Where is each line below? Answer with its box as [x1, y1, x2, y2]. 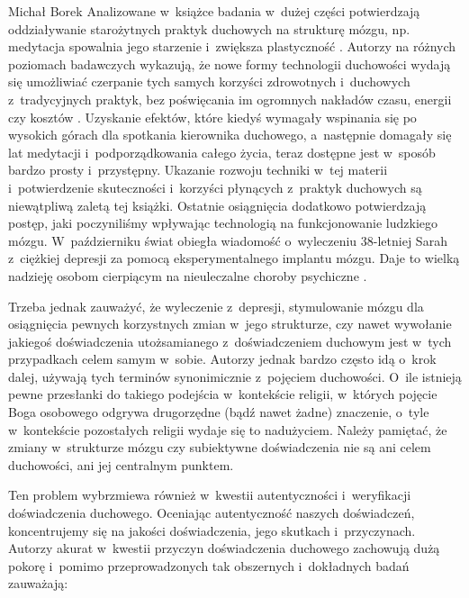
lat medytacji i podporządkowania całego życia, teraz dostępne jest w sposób [8, 142, 436, 161]
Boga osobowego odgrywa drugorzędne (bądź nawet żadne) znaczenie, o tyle [8, 403, 429, 421]
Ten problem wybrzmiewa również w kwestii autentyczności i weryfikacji [8, 485, 411, 504]
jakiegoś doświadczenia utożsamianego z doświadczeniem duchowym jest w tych [8, 331, 452, 350]
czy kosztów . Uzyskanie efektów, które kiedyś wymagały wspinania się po [8, 107, 417, 126]
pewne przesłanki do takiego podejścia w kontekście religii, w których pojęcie [8, 385, 437, 403]
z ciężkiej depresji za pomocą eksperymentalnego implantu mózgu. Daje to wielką [8, 249, 460, 267]
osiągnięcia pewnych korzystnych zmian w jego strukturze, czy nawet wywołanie [8, 314, 452, 333]
